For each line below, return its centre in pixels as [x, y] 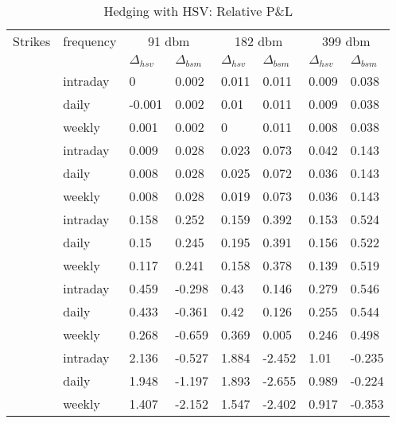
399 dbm [346, 41]
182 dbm [258, 41]
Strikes [32, 41]
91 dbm [169, 41]
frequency [90, 41]
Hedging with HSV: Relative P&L [198, 11]
